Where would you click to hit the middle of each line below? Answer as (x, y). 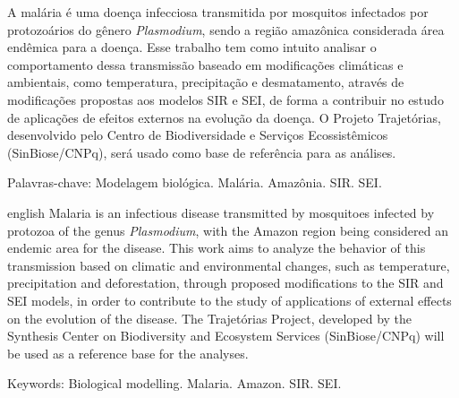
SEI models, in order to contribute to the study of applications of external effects (229, 300)
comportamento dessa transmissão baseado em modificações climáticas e (205, 64)
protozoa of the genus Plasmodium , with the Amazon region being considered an (228, 230)
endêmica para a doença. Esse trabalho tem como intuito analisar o (192, 47)
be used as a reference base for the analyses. (128, 353)
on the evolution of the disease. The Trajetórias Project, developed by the (210, 318)
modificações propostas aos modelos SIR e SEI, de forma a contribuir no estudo (225, 99)
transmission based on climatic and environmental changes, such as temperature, (229, 265)
